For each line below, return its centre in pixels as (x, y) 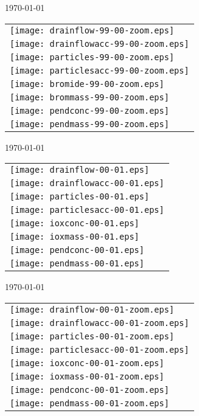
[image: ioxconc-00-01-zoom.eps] (87, 363)
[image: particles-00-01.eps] (80, 197)
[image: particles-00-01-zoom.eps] (92, 336)
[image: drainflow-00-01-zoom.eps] (92, 309)
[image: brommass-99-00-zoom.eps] (89, 97)
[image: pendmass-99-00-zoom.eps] (89, 124)
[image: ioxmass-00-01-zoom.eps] (87, 376)
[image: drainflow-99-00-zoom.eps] (92, 30)
